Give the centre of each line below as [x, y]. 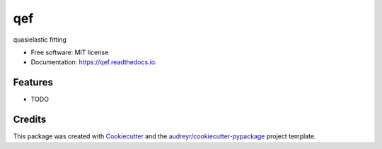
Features [33, 82]
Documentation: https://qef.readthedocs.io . [94, 62]
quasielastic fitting [40, 40]
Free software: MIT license [70, 52]
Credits [30, 120]
